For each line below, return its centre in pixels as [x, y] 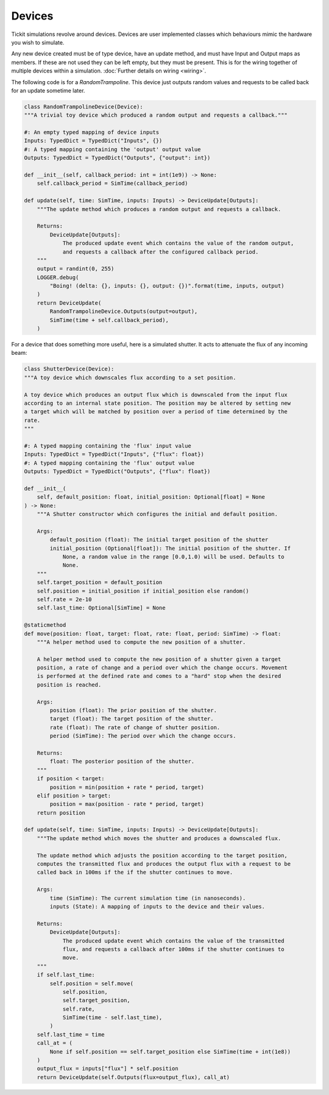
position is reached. [69, 685]
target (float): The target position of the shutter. [132, 719]
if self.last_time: [66, 975]
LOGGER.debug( [58, 277]
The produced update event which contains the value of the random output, [178, 243]
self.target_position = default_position [100, 583]
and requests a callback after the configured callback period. [161, 252]
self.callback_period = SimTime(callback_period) [112, 184]
